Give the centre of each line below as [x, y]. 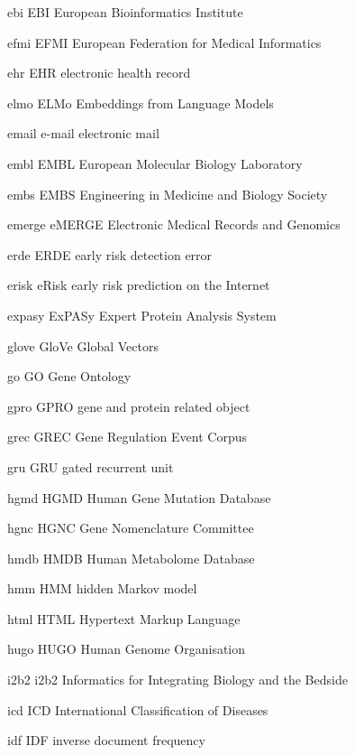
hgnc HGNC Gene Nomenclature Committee [131, 528]
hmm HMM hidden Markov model [102, 588]
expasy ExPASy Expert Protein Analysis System [142, 315]
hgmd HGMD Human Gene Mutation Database [139, 497]
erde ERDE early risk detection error [110, 254]
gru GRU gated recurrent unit [91, 466]
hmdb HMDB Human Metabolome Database [131, 558]
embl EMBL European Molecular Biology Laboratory [155, 163]
